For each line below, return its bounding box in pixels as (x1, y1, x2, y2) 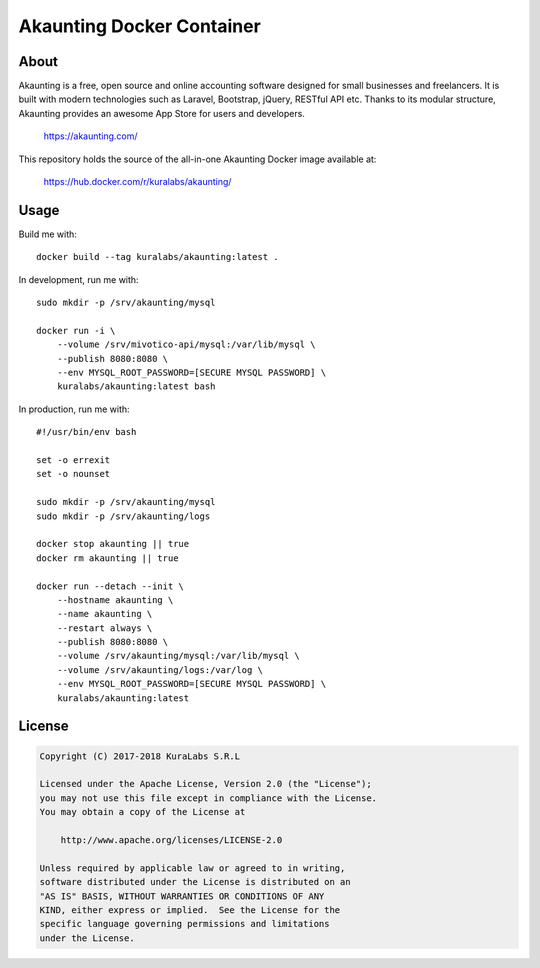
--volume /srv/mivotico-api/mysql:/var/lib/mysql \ (56, 339, 316, 350)
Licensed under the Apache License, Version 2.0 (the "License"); (39, 778, 372, 790)
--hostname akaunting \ (56, 594, 174, 605)
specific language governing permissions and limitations (39, 918, 330, 930)
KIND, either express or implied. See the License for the (39, 904, 341, 915)
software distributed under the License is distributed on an (39, 876, 351, 888)
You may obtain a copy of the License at (39, 806, 246, 818)
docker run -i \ (36, 325, 116, 336)
